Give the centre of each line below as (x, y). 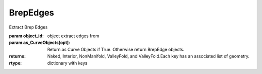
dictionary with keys (67, 63)
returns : (17, 56)
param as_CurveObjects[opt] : (40, 43)
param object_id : (26, 36)
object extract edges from (73, 36)
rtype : (15, 63)
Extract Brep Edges (28, 27)
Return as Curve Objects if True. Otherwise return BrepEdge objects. (116, 49)
